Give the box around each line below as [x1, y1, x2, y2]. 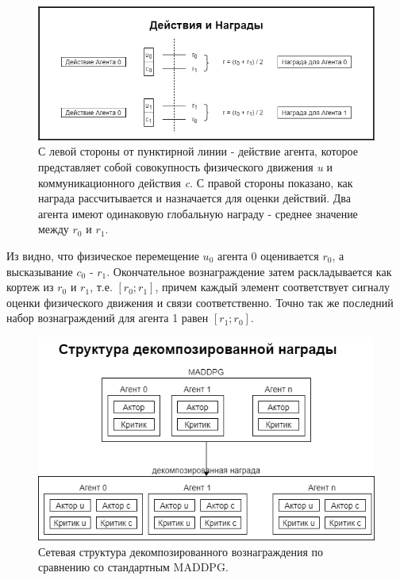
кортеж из [6, 278, 54, 295]
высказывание [6, 263, 73, 279]
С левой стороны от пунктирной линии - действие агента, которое [38, 143, 358, 159]
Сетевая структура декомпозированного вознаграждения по [38, 543, 324, 559]
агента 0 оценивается [217, 247, 319, 263]
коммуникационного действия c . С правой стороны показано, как [38, 174, 353, 190]
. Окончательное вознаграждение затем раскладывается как [106, 263, 392, 279]
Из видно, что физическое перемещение [6, 247, 199, 263]
